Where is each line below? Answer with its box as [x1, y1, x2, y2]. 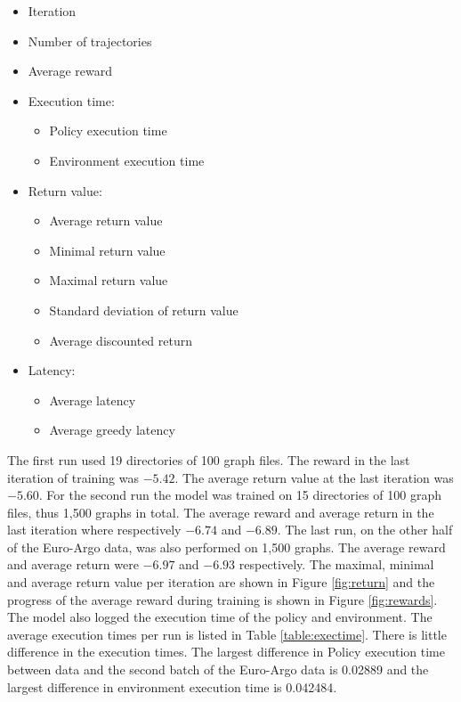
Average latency [49, 390, 136, 409]
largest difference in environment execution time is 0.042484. [7, 677, 337, 696]
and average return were [7, 555, 139, 574]
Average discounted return [49, 331, 193, 349]
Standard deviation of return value [49, 300, 239, 319]
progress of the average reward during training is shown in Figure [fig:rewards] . [7, 590, 438, 608]
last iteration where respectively [7, 520, 182, 539]
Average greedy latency [49, 420, 175, 439]
